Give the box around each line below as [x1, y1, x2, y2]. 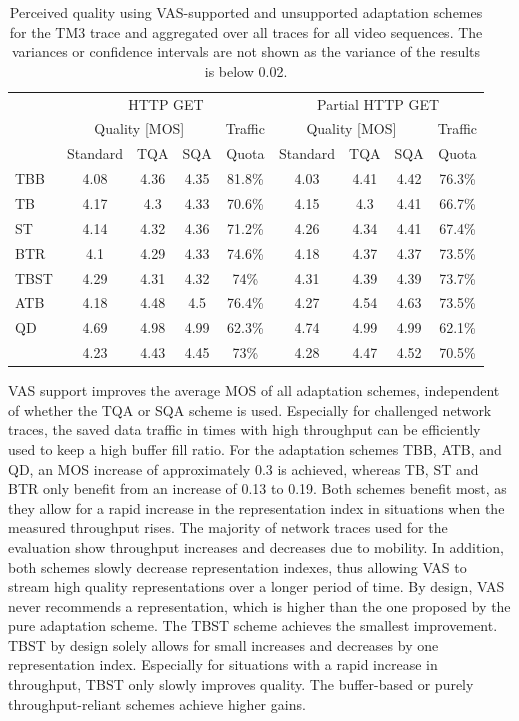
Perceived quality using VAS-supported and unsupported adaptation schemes [9, 2, 483, 22]
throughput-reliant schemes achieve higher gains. [8, 693, 306, 714]
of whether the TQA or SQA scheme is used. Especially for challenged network [8, 399, 492, 420]
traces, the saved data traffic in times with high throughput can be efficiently [8, 419, 481, 440]
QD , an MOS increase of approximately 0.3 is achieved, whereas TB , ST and [8, 458, 479, 479]
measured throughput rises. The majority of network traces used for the [8, 517, 448, 538]
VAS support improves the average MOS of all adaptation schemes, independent [8, 380, 500, 401]
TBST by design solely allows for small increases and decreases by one [8, 634, 439, 655]
